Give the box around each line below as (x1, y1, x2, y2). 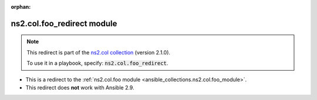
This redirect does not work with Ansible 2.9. (25, 84, 134, 91)
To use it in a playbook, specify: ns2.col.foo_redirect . (26, 60, 168, 67)
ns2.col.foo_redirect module (11, 18, 117, 29)
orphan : (11, 4, 31, 10)
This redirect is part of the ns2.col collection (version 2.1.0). (26, 49, 170, 56)
